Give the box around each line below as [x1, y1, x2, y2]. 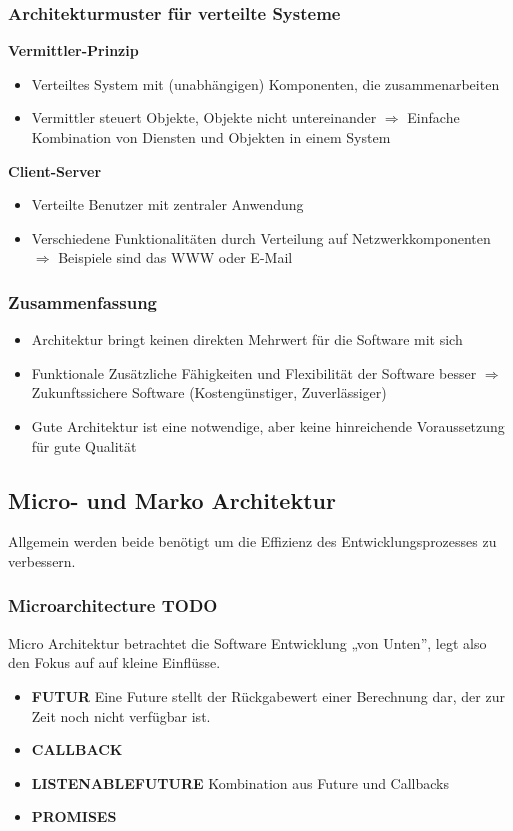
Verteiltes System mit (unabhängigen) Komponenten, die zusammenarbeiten [31, 73, 500, 94]
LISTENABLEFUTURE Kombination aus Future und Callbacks [31, 772, 450, 793]
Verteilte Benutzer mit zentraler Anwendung [31, 194, 304, 215]
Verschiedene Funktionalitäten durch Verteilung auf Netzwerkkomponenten [31, 227, 491, 248]
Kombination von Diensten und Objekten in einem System [31, 127, 391, 147]
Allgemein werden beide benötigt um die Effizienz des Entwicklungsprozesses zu [8, 531, 497, 552]
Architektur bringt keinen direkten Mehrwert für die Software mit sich [31, 329, 463, 350]
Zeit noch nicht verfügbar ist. [31, 705, 211, 726]
